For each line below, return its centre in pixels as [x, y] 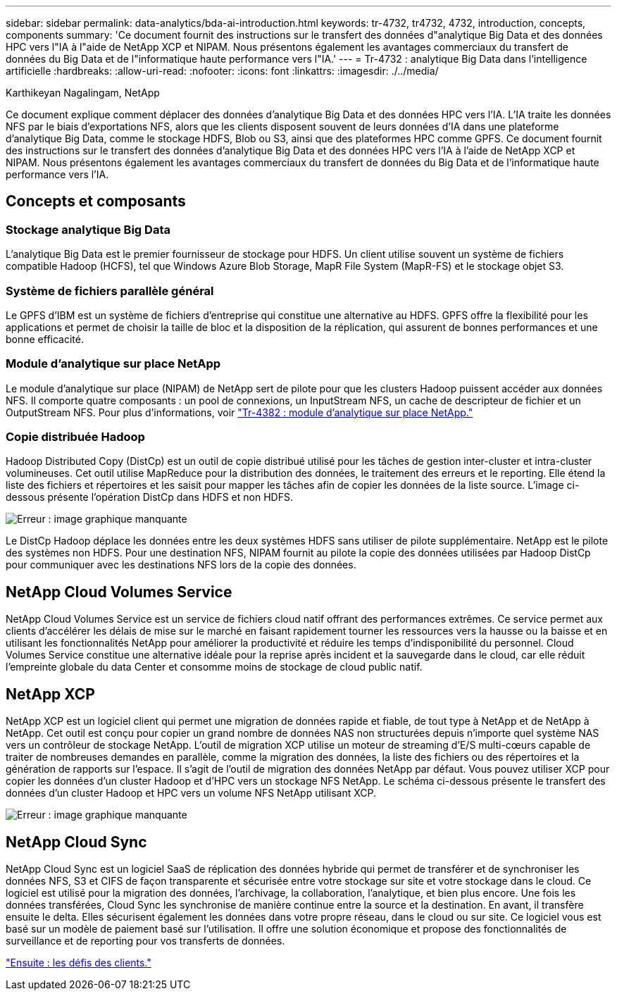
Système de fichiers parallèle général [110, 291]
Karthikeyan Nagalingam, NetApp [83, 93]
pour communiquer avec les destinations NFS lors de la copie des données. [181, 565]
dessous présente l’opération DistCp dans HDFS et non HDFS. [149, 497]
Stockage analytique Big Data [88, 229]
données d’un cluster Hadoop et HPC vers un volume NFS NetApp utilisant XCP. [191, 793]
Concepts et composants [96, 201]
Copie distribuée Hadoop [75, 437]
